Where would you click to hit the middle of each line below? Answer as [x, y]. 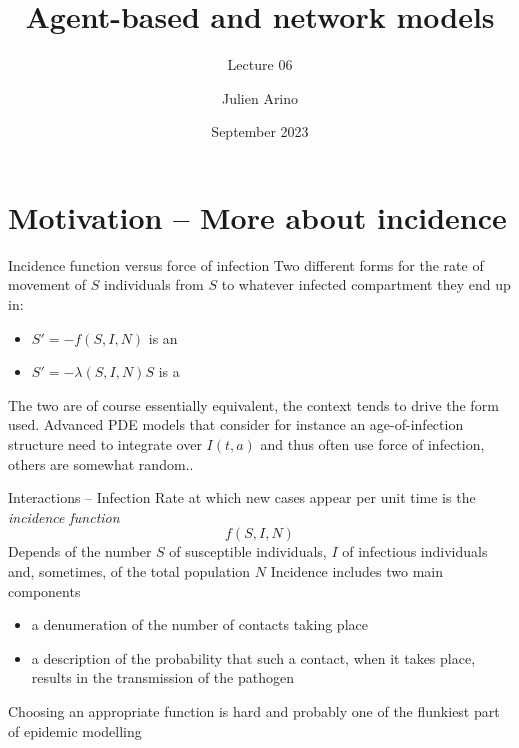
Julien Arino [260, 97]
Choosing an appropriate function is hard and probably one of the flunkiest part [254, 710]
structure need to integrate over [105, 444]
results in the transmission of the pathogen [162, 677]
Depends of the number [80, 551]
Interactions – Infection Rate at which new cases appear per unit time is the [242, 497]
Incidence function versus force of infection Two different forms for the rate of [246, 264]
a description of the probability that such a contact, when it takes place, [253, 657]
